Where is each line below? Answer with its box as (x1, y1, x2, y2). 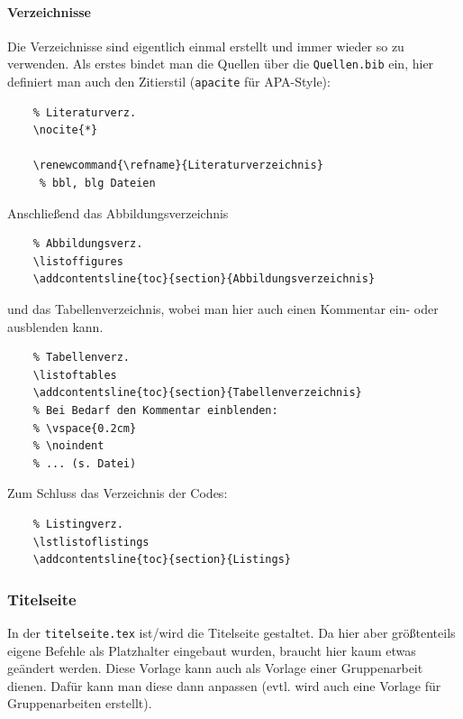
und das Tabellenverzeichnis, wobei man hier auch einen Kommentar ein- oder (7, 300, 439, 318)
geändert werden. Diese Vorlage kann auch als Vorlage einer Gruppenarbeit (7, 659, 423, 678)
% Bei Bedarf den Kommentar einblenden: (32, 404, 278, 418)
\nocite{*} (32, 124, 98, 137)
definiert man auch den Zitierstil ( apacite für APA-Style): (7, 72, 331, 91)
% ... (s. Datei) (32, 456, 137, 470)
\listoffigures (32, 254, 123, 268)
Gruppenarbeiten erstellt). (7, 694, 152, 713)
